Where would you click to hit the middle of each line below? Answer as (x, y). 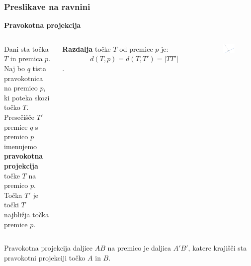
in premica (26, 58)
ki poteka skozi (27, 97)
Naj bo (15, 68)
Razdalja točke (86, 48)
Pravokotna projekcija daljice (48, 248)
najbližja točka (27, 214)
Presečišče (19, 117)
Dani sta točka (26, 48)
